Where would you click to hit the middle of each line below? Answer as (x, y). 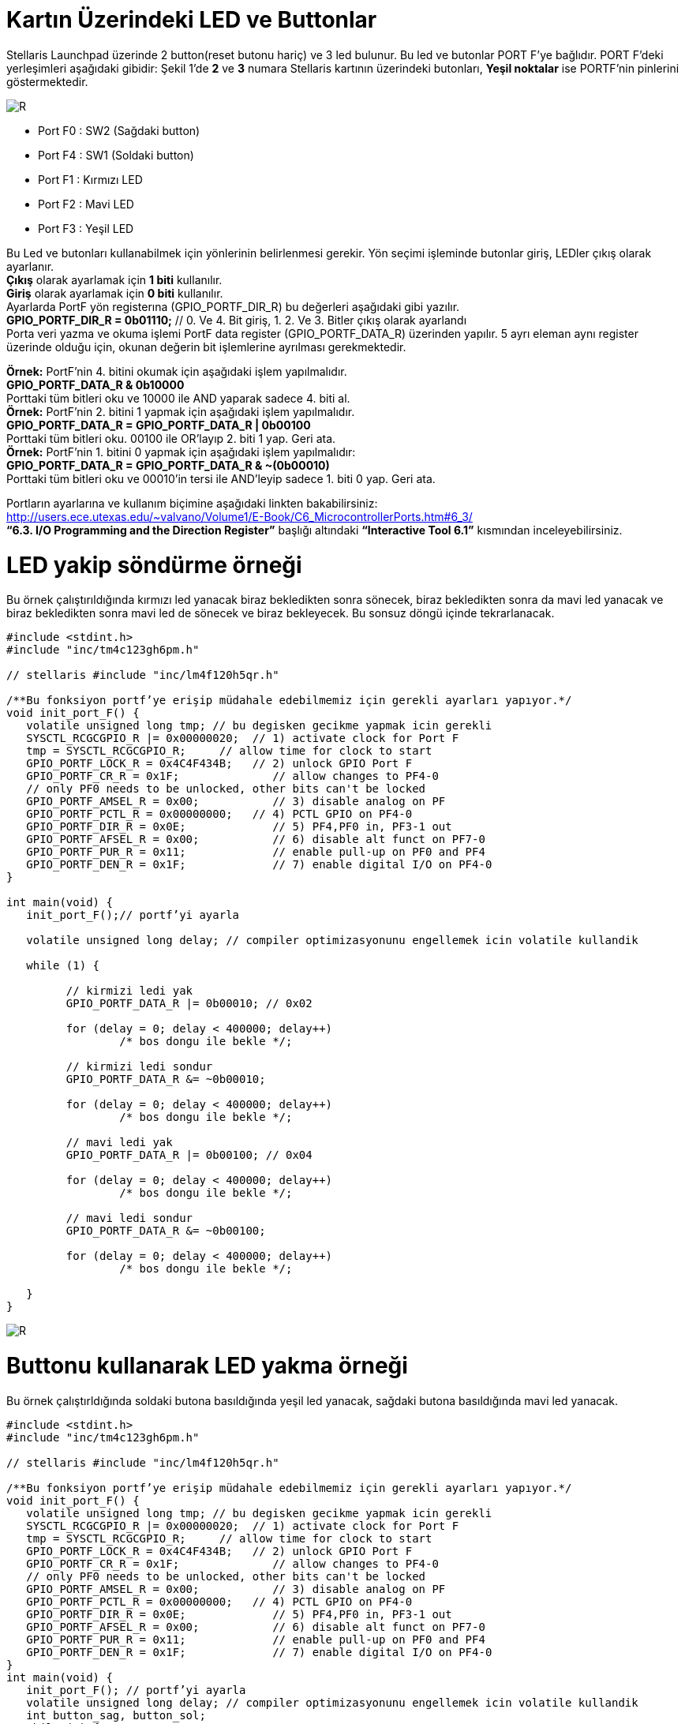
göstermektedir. (47, 81)
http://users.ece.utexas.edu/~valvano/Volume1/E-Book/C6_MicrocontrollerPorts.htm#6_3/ (240, 516)
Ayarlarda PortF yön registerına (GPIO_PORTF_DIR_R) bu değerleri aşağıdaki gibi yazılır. (233, 306)
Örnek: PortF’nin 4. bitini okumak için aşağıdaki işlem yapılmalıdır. (177, 371)
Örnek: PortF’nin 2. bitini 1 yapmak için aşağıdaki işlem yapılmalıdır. (181, 411)
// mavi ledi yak (119, 1143)
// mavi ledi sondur (129, 1218)
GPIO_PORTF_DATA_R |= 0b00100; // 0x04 (189, 1155)
